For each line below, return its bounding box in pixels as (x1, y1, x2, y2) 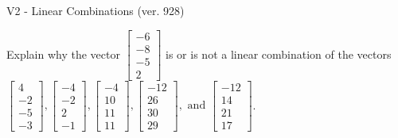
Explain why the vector (6, 45, 120, 62)
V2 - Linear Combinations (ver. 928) (6, 2, 185, 18)
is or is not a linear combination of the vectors (166, 45, 392, 62)
